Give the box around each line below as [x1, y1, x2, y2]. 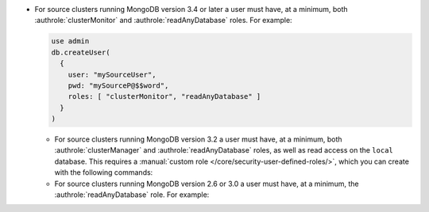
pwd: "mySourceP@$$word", [68, 81, 169, 90]
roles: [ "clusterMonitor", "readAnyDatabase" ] [68, 92, 261, 101]
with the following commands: [54, 168, 153, 177]
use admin [51, 36, 90, 46]
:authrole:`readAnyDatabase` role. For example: [54, 190, 210, 199]
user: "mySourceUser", [68, 70, 157, 79]
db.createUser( [51, 47, 110, 57]
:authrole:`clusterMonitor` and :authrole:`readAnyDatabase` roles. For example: [34, 16, 293, 25]
